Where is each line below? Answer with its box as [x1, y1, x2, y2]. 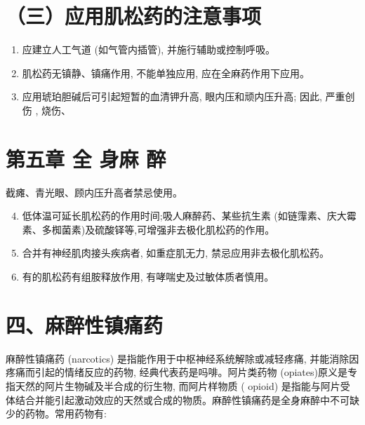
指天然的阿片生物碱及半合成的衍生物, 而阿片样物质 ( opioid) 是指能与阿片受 [6, 378, 350, 393]
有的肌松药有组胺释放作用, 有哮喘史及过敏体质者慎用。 [22, 269, 274, 283]
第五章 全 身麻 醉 [6, 144, 166, 173]
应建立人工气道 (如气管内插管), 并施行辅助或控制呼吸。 [22, 42, 275, 57]
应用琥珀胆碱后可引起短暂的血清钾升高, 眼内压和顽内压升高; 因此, [22, 89, 322, 104]
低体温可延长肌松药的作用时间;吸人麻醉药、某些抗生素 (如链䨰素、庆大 [22, 208, 347, 223]
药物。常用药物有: [25, 406, 107, 421]
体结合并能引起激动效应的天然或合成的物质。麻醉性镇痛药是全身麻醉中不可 [6, 392, 350, 407]
